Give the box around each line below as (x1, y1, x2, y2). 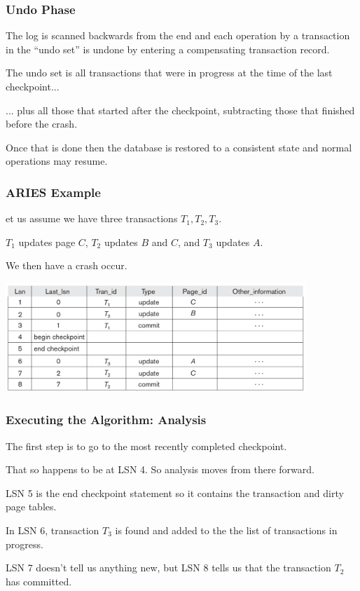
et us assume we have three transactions (6, 211, 178, 226)
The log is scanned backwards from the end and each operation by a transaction (6, 28, 350, 43)
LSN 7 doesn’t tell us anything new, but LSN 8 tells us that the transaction (6, 560, 331, 575)
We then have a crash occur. (6, 258, 127, 273)
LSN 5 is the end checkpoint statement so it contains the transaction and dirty (6, 485, 344, 500)
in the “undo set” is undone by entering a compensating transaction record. (6, 41, 330, 56)
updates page (18, 234, 76, 249)
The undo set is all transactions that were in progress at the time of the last (6, 65, 333, 80)
